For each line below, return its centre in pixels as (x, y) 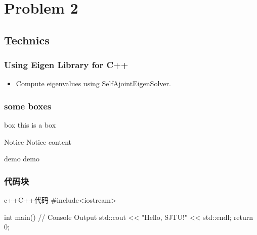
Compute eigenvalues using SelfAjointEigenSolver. (93, 83)
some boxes (28, 106)
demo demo (22, 159)
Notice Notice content (38, 141)
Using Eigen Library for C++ (66, 65)
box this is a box (30, 125)
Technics (27, 40)
